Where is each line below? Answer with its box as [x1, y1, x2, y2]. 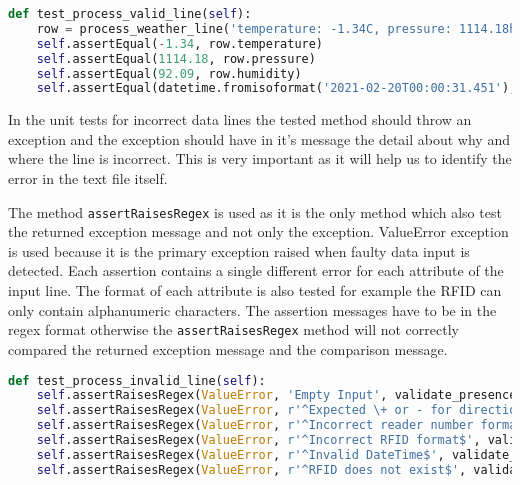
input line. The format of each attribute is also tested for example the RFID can [8, 280, 502, 301]
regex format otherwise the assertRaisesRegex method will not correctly [8, 319, 459, 340]
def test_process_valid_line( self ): [8, 7, 252, 21]
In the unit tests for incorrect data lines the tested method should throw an [8, 109, 472, 130]
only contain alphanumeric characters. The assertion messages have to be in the [8, 299, 497, 320]
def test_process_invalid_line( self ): [8, 373, 266, 388]
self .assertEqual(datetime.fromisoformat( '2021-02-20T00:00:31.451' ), [36, 81, 517, 96]
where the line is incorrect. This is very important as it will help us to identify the [8, 148, 512, 169]
